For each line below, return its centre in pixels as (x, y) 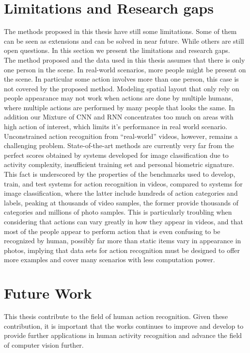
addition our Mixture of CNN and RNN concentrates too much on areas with (119, 117)
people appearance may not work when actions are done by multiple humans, (119, 98)
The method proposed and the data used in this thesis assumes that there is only (125, 59)
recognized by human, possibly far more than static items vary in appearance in (123, 241)
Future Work (48, 293)
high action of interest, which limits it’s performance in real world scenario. (116, 126)
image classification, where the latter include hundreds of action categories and (121, 193)
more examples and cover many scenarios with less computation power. (109, 260)
